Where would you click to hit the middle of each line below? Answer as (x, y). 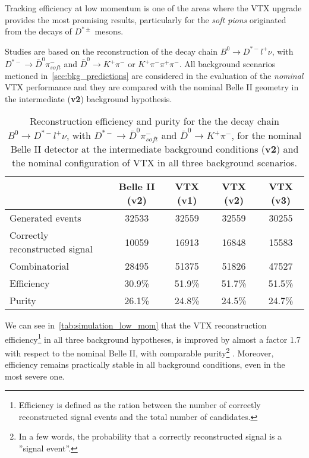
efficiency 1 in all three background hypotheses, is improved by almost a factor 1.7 (153, 338)
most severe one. (35, 376)
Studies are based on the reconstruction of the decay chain (111, 51)
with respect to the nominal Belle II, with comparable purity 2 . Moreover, (139, 352)
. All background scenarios (227, 64)
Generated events (45, 218)
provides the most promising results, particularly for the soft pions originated (146, 19)
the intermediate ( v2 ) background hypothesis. (89, 98)
